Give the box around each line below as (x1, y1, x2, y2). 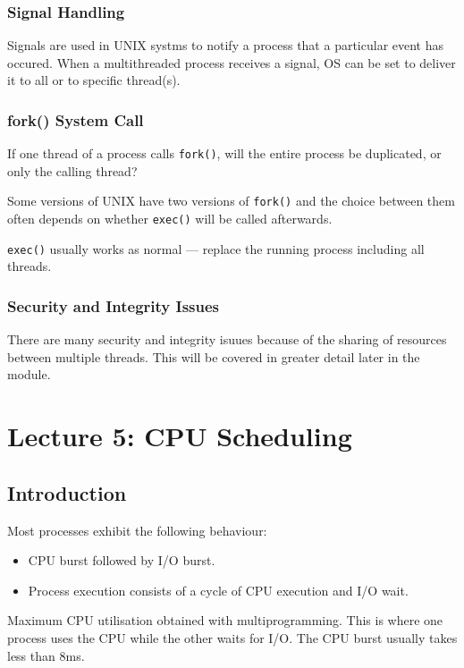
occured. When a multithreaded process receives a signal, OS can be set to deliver (7, 53, 456, 72)
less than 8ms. (7, 646, 85, 664)
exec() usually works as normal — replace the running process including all (7, 239, 425, 258)
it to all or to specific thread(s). (7, 71, 181, 89)
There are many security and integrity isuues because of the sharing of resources (7, 330, 447, 349)
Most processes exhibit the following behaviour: (7, 520, 267, 539)
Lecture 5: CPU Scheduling (7, 418, 352, 454)
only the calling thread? (7, 161, 138, 180)
